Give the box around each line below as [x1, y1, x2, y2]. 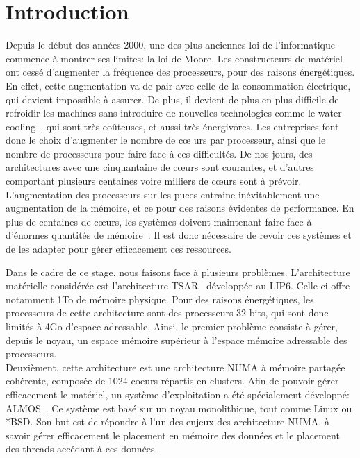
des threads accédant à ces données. [6, 441, 158, 456]
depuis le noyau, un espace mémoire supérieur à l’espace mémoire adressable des [6, 332, 347, 347]
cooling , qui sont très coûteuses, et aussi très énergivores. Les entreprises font [6, 119, 339, 133]
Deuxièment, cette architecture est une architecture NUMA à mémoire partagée [6, 359, 345, 374]
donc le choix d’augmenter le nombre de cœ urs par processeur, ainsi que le [6, 133, 326, 147]
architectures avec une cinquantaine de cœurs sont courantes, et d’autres [6, 160, 314, 174]
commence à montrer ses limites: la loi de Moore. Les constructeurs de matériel [6, 51, 343, 65]
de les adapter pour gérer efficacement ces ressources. [6, 241, 231, 256]
